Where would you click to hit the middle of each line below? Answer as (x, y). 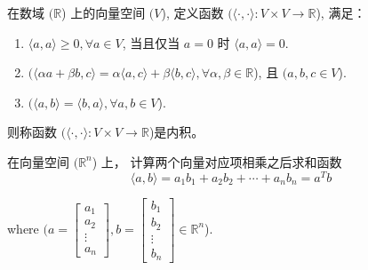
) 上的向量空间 (104, 12)
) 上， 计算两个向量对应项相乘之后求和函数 (217, 161)
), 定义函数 (192, 12)
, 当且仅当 (151, 42)
